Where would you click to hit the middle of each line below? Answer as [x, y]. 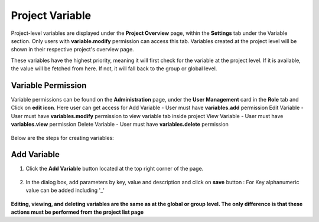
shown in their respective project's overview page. [72, 50]
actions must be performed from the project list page [77, 212]
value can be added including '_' [65, 190]
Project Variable [51, 15]
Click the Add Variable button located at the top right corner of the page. [115, 169]
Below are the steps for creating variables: [63, 138]
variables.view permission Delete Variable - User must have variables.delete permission [120, 125]
